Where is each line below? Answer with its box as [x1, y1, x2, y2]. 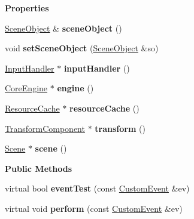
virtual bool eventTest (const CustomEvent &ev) [5, 182, 190, 195]
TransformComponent [5, 122, 85, 134]
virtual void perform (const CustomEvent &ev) [5, 202, 183, 214]
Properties [5, 2, 49, 14]
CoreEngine [5, 82, 48, 94]
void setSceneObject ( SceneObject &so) [5, 42, 159, 54]
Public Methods [5, 162, 72, 174]
